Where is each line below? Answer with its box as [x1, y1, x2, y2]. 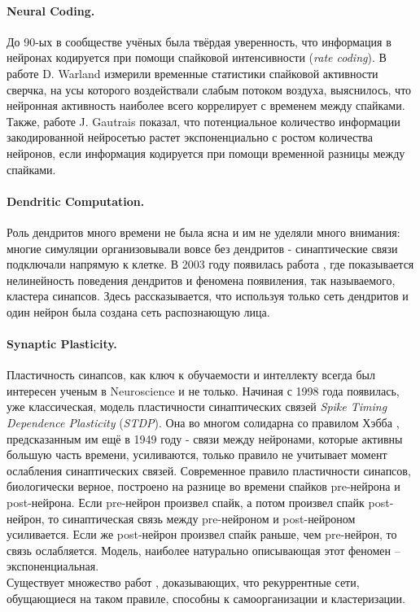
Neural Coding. [7, 2, 95, 19]
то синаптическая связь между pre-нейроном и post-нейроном [48, 509, 356, 527]
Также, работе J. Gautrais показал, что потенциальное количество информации [7, 112, 400, 129]
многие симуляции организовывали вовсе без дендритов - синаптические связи [7, 239, 398, 256]
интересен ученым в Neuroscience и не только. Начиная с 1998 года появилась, [7, 382, 400, 399]
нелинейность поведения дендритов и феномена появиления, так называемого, [7, 271, 396, 288]
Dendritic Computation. [7, 192, 145, 209]
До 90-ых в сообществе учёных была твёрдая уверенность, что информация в [7, 33, 392, 50]
